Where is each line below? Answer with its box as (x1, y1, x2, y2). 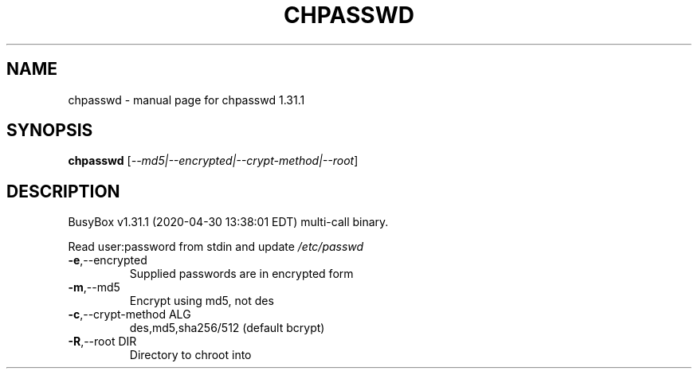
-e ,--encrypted (68, 253, 147, 268)
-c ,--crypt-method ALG (68, 307, 191, 322)
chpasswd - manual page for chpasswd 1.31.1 (68, 92, 305, 107)
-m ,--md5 (68, 280, 120, 295)
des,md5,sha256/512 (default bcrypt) (129, 321, 325, 335)
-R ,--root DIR (68, 334, 137, 349)
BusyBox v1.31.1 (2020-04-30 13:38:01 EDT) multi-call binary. (68, 215, 389, 229)
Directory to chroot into (129, 348, 252, 362)
